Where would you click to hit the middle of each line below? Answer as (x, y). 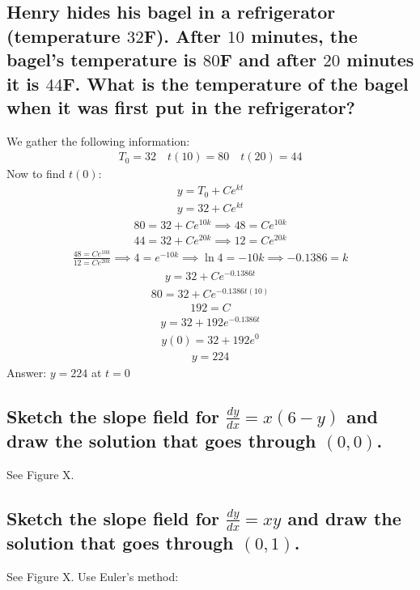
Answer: (27, 372)
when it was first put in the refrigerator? (181, 106)
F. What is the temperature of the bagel (235, 83)
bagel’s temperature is (102, 59)
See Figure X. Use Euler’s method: (93, 576)
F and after (268, 59)
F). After (182, 35)
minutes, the (304, 35)
